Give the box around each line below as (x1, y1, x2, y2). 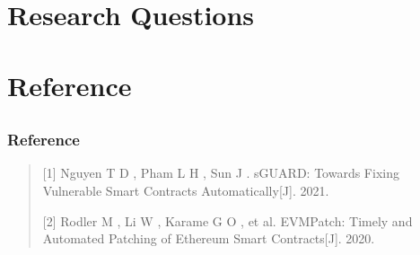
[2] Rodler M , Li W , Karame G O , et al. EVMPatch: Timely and (42, 211, 413, 230)
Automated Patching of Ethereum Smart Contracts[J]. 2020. (42, 229, 375, 248)
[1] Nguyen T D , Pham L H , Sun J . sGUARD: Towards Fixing (42, 163, 399, 182)
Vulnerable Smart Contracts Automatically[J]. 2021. (42, 181, 329, 200)
